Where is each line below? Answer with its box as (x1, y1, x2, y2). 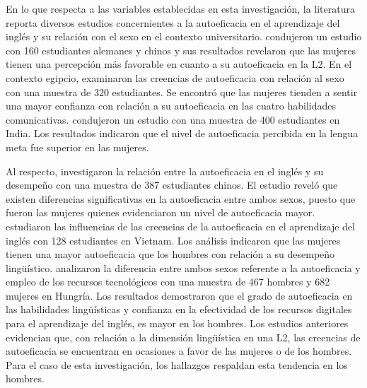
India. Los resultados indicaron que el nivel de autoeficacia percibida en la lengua (6, 126, 359, 141)
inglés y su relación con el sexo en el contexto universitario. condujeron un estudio (6, 29, 362, 44)
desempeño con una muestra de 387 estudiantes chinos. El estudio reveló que (6, 177, 338, 192)
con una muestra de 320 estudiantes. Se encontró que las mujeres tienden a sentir (6, 84, 358, 99)
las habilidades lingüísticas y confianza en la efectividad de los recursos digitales (6, 302, 352, 317)
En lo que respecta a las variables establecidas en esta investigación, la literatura (6, 1, 355, 16)
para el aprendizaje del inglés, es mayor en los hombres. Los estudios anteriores (6, 316, 349, 331)
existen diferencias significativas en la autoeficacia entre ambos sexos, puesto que (6, 191, 356, 206)
